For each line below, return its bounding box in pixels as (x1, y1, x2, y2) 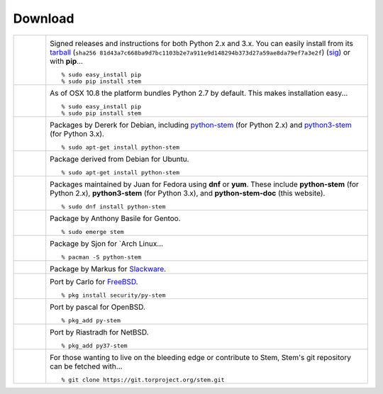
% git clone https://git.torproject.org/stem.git (61, 376, 225, 383)
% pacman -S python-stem (61, 253, 142, 261)
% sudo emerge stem (61, 227, 124, 235)
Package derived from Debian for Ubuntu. (50, 154, 189, 164)
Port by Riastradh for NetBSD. (50, 327, 149, 337)
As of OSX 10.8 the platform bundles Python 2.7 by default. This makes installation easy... (50, 88, 348, 98)
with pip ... (50, 56, 83, 66)
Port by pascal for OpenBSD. (50, 302, 145, 312)
